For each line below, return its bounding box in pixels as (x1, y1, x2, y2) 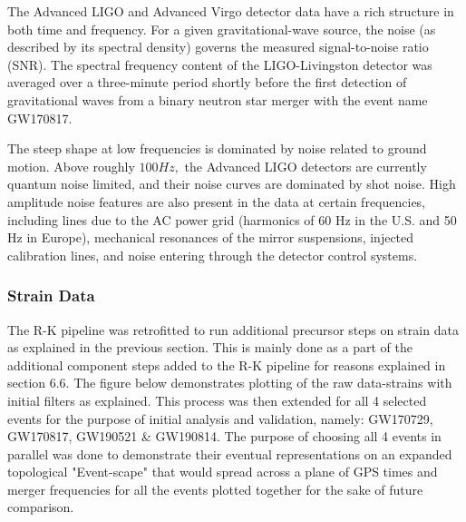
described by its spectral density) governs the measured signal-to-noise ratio (7, 37, 429, 56)
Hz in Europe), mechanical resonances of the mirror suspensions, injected (7, 228, 414, 247)
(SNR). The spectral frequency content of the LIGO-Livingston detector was (7, 54, 432, 74)
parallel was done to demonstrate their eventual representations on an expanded (7, 444, 452, 463)
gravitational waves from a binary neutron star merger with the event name (7, 90, 428, 109)
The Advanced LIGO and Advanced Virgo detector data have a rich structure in (7, 2, 454, 20)
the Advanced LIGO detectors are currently (184, 156, 427, 175)
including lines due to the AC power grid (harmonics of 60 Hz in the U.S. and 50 (7, 210, 457, 229)
